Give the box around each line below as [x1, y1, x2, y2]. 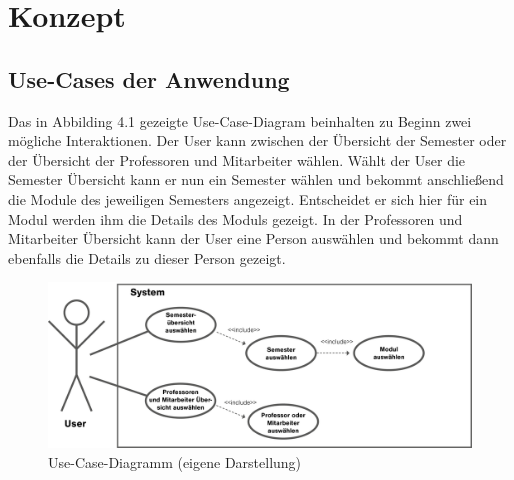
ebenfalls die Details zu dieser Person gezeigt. [8, 247, 286, 268]
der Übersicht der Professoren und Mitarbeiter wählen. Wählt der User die [8, 149, 466, 170]
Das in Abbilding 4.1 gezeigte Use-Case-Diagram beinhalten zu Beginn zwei [8, 110, 472, 131]
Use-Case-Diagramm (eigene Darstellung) [48, 451, 302, 472]
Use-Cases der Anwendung [8, 63, 290, 94]
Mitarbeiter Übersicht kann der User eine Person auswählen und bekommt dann [8, 228, 499, 249]
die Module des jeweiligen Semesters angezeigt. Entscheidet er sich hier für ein [8, 188, 488, 209]
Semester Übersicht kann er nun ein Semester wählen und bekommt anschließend [8, 169, 504, 190]
